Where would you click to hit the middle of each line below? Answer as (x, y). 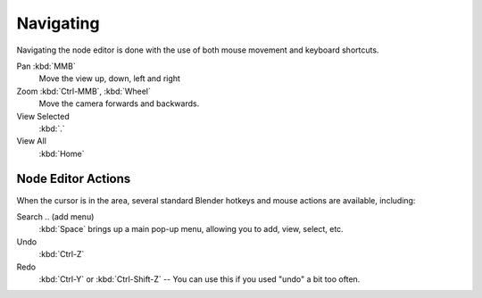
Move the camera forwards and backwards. (119, 103)
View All (31, 141)
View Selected (43, 116)
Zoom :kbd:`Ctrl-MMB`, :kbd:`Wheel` (83, 91)
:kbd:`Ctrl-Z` (62, 254)
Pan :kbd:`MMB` (46, 66)
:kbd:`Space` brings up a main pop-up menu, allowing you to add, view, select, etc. (191, 229)
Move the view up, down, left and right (109, 79)
